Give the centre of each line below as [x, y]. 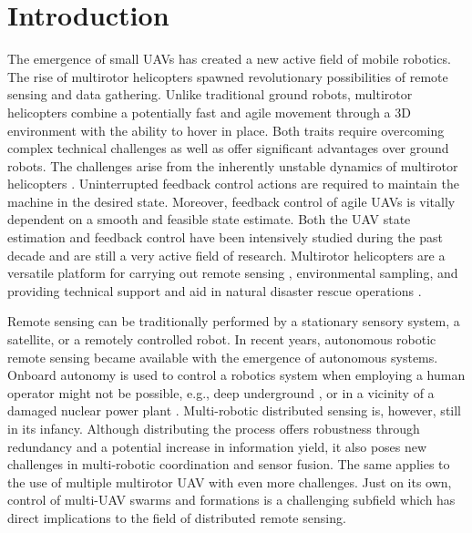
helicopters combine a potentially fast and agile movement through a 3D [209, 112]
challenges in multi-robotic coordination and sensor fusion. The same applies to [229, 464]
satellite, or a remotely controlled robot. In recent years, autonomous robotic [222, 339]
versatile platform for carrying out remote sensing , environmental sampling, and [233, 273]
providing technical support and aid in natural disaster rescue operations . [215, 290]
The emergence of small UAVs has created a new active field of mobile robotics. [229, 59]
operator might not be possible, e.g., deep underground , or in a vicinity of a [221, 392]
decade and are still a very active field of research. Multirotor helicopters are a [226, 255]
